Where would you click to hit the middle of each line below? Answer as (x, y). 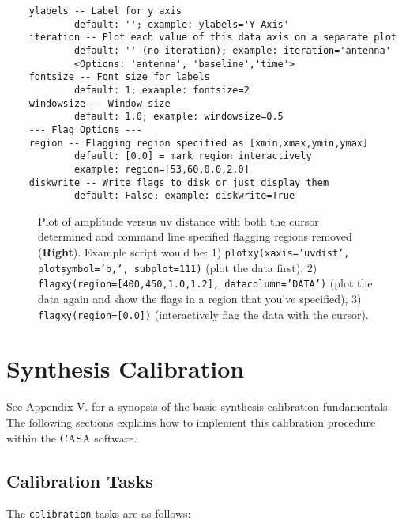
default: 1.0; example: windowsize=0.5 (178, 117)
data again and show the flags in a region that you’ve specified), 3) (200, 298)
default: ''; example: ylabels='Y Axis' (181, 24)
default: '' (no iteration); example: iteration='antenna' (232, 50)
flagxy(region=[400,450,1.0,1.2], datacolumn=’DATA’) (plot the (205, 283)
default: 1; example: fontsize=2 (162, 90)
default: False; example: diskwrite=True (184, 196)
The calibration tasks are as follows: (99, 513)
